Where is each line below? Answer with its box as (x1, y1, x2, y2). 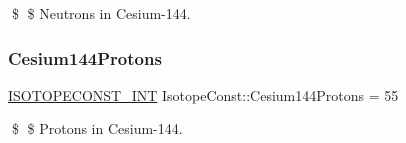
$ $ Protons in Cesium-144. (11, 118, 183, 139)
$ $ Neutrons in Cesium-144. (11, 3, 191, 23)
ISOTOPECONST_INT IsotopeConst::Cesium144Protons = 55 (8, 84, 399, 105)
